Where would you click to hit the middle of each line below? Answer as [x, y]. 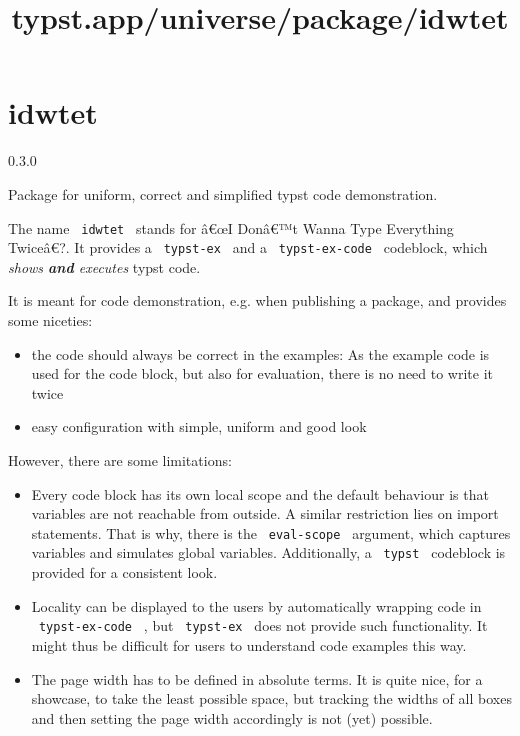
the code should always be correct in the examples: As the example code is [260, 353]
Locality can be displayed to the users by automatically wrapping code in [256, 605]
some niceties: [50, 320]
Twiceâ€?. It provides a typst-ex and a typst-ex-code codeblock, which [248, 247]
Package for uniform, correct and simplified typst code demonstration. [223, 193]
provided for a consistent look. [124, 572]
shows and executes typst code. [104, 266]
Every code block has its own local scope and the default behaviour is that [260, 493]
